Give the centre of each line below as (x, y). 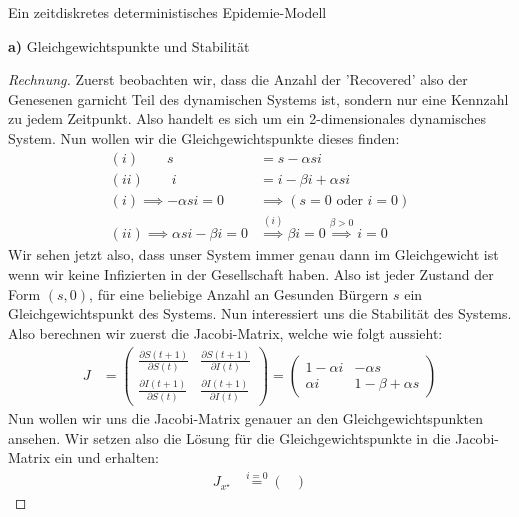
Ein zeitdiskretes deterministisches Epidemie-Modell (167, 12)
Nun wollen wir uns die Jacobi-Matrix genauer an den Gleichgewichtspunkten (246, 418)
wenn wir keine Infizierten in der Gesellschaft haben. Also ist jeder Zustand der (251, 274)
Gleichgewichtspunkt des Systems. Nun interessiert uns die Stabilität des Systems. (260, 313)
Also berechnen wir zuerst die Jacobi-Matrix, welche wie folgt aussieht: (225, 332)
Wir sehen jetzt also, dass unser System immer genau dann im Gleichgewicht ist (253, 254)
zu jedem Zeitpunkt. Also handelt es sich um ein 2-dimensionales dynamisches (247, 118)
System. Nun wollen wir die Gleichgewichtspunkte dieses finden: (204, 137)
